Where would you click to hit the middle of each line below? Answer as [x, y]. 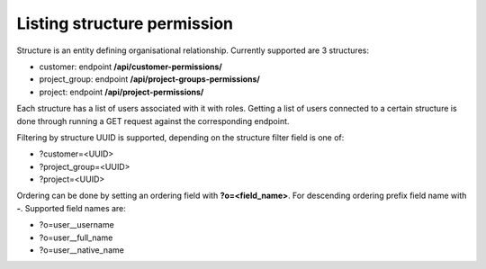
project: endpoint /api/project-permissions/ [121, 92]
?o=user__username [76, 225]
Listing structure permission [125, 23]
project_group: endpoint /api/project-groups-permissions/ [150, 79]
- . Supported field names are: [71, 208]
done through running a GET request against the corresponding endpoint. [153, 121]
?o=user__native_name [82, 250]
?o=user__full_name [76, 238]
